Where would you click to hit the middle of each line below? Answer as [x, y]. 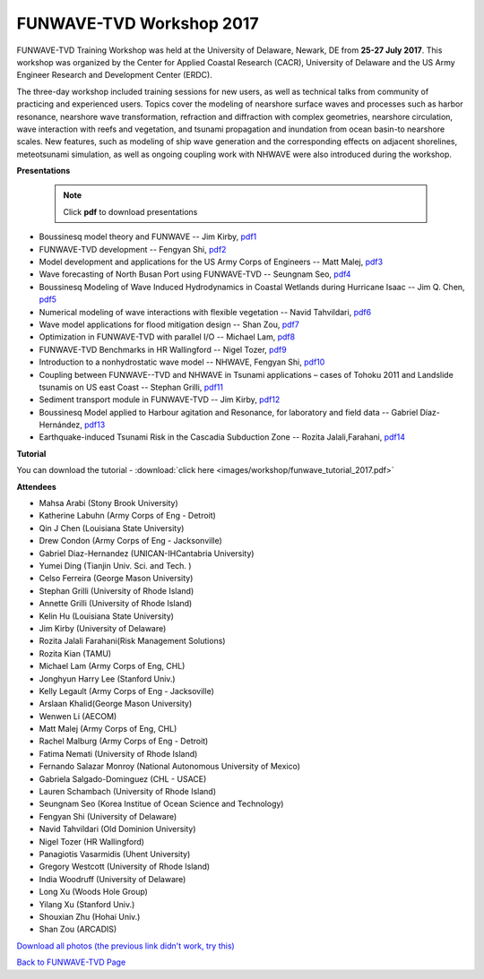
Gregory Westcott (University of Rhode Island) [125, 867]
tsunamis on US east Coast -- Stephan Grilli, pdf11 [131, 387]
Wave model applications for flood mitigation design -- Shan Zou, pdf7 [169, 324]
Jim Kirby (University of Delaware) [103, 628]
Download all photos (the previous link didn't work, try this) [125, 946]
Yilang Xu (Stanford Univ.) [87, 904]
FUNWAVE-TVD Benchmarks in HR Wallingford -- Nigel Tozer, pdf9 [163, 349]
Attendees [37, 486]
